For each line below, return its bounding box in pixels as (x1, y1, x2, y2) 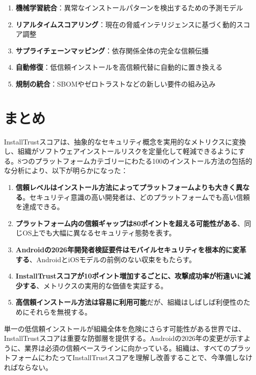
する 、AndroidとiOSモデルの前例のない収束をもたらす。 (15, 254, 196, 264)
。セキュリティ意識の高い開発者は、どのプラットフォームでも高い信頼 (22, 191, 250, 202)
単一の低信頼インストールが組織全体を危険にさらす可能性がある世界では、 (4, 323, 246, 333)
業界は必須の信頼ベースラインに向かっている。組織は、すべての (24, 342, 230, 353)
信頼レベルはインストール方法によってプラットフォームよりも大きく (15, 182, 236, 192)
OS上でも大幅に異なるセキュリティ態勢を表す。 (22, 228, 176, 238)
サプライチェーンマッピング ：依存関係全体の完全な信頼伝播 (15, 45, 209, 55)
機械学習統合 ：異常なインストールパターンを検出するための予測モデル (15, 2, 243, 12)
